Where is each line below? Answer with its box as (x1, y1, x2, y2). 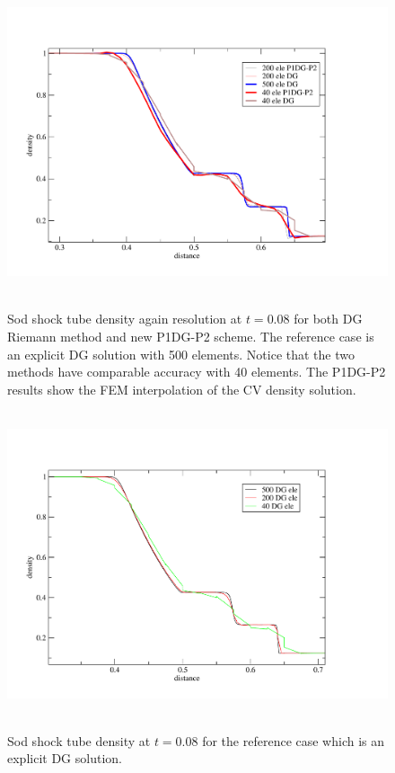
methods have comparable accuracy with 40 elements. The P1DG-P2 (7, 362, 386, 381)
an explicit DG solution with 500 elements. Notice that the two (7, 344, 355, 363)
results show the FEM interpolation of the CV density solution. (7, 379, 356, 398)
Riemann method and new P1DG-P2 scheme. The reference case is (7, 327, 374, 346)
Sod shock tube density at (7, 731, 151, 750)
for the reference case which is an (202, 731, 385, 750)
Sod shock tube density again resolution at (7, 309, 242, 328)
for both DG (294, 309, 363, 328)
